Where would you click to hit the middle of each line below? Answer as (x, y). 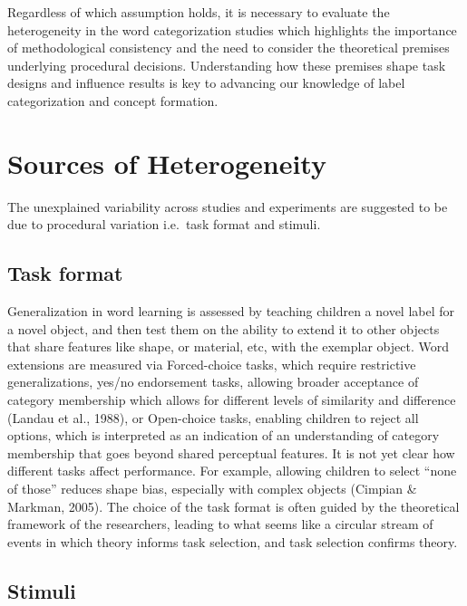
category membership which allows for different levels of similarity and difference (232, 400)
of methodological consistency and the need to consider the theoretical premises (229, 48)
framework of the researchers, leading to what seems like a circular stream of (220, 524)
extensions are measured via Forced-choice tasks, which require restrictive (212, 364)
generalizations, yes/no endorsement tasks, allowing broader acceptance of (213, 382)
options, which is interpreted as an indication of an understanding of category (224, 435)
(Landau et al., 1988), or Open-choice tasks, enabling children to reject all (213, 417)
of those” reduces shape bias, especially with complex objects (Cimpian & (212, 489)
